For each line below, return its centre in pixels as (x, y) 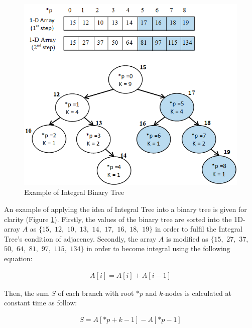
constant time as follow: (41, 303)
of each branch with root (96, 293)
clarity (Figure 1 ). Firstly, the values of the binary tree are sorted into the (118, 219)
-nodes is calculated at (197, 293)
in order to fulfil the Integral (199, 229)
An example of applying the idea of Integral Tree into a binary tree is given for (125, 209)
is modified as (187, 238)
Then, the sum (27, 293)
